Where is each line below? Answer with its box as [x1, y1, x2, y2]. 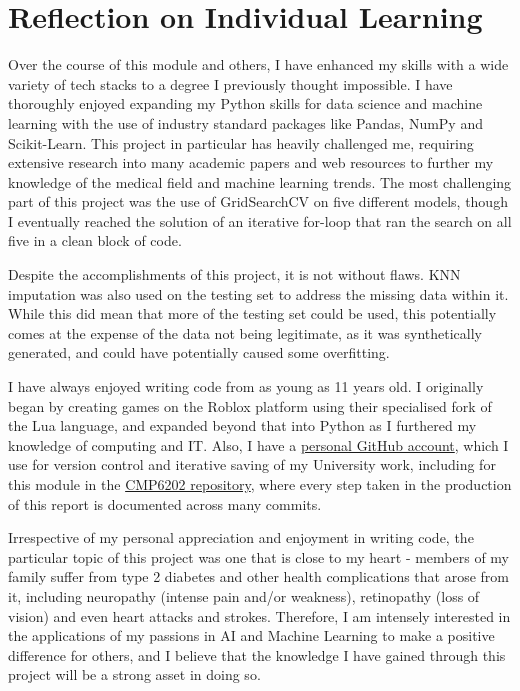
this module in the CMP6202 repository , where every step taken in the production [8, 474, 512, 494]
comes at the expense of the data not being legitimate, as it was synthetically [8, 322, 482, 343]
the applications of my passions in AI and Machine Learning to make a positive [8, 625, 495, 646]
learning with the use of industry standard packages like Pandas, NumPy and [8, 112, 483, 133]
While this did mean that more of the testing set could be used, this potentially [8, 303, 497, 324]
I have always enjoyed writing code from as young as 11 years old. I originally [8, 376, 484, 397]
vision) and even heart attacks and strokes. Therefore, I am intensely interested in [8, 605, 511, 626]
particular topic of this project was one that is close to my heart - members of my [8, 546, 510, 567]
